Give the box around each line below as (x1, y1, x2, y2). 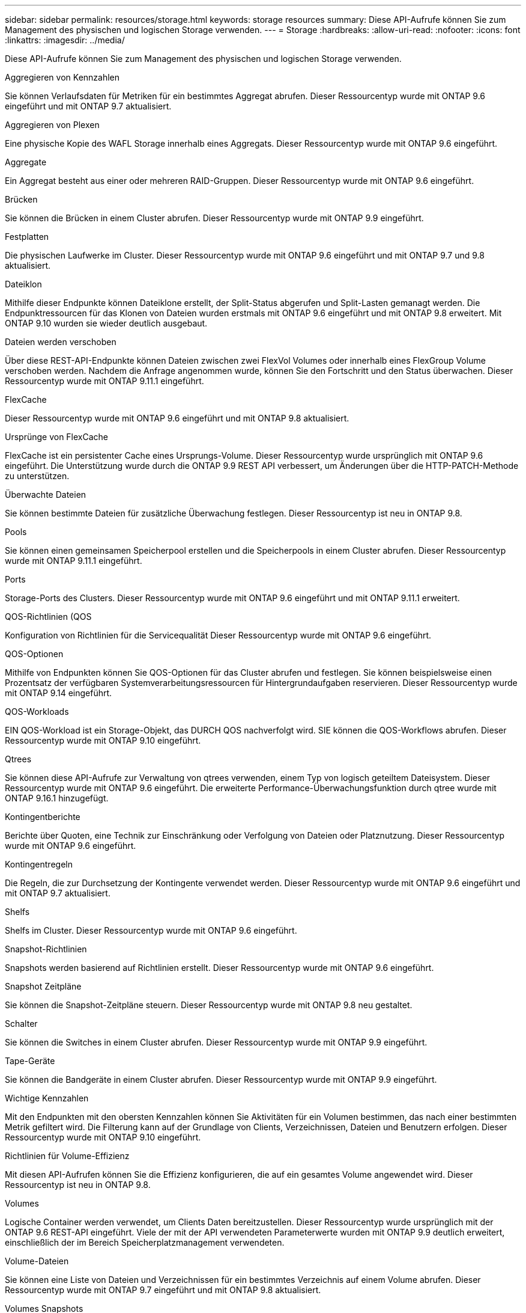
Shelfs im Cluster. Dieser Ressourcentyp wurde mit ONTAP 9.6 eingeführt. (5, 925, 297, 935)
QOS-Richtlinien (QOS (5, 611, 92, 622)
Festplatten (5, 231, 49, 242)
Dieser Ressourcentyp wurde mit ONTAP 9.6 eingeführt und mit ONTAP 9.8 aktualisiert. (5, 413, 349, 423)
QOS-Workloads (5, 706, 69, 717)
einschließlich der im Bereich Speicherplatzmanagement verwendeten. (5, 1237, 285, 1247)
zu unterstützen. (5, 471, 70, 481)
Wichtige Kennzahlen (5, 1093, 89, 1103)
